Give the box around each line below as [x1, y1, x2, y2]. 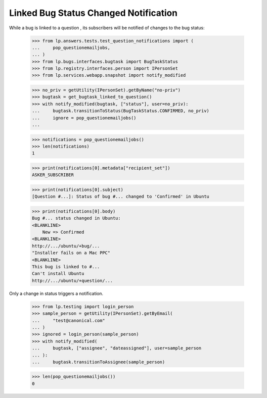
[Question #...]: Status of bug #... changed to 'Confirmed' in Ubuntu [32, 194, 210, 199]
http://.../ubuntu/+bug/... [32, 243, 100, 249]
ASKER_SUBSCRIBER [32, 172, 74, 178]
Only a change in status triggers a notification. [9, 290, 103, 297]
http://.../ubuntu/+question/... [32, 278, 113, 283]
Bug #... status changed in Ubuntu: [32, 215, 121, 221]
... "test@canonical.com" [32, 317, 105, 323]
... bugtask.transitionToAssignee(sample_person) [32, 359, 165, 365]
